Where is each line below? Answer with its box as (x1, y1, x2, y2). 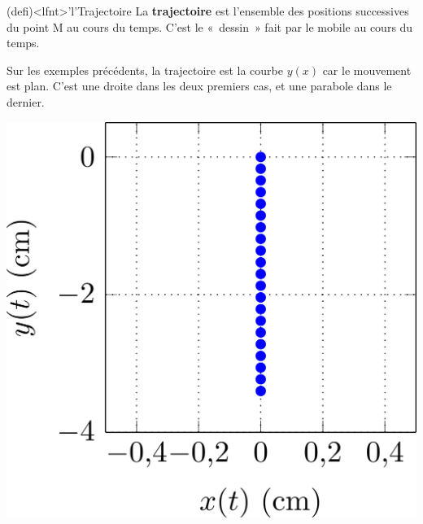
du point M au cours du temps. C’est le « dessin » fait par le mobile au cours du (7, 18, 413, 35)
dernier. (7, 93, 45, 110)
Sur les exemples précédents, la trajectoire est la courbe (7, 61, 283, 78)
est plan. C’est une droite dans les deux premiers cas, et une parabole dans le (7, 77, 392, 94)
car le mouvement (322, 61, 412, 78)
